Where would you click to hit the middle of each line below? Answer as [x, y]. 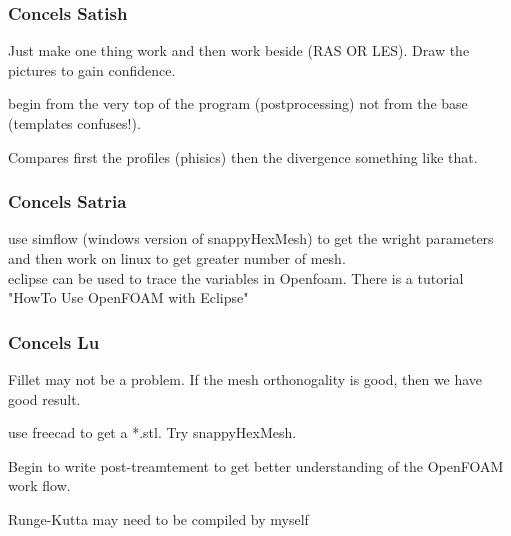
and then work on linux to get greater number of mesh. [177, 258]
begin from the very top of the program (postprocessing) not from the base [238, 103]
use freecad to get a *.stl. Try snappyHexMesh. [152, 432]
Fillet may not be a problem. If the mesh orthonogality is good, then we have [245, 379]
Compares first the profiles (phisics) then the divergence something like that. [243, 156]
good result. [44, 398]
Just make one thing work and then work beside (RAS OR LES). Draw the [239, 50]
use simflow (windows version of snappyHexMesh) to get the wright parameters [251, 238]
